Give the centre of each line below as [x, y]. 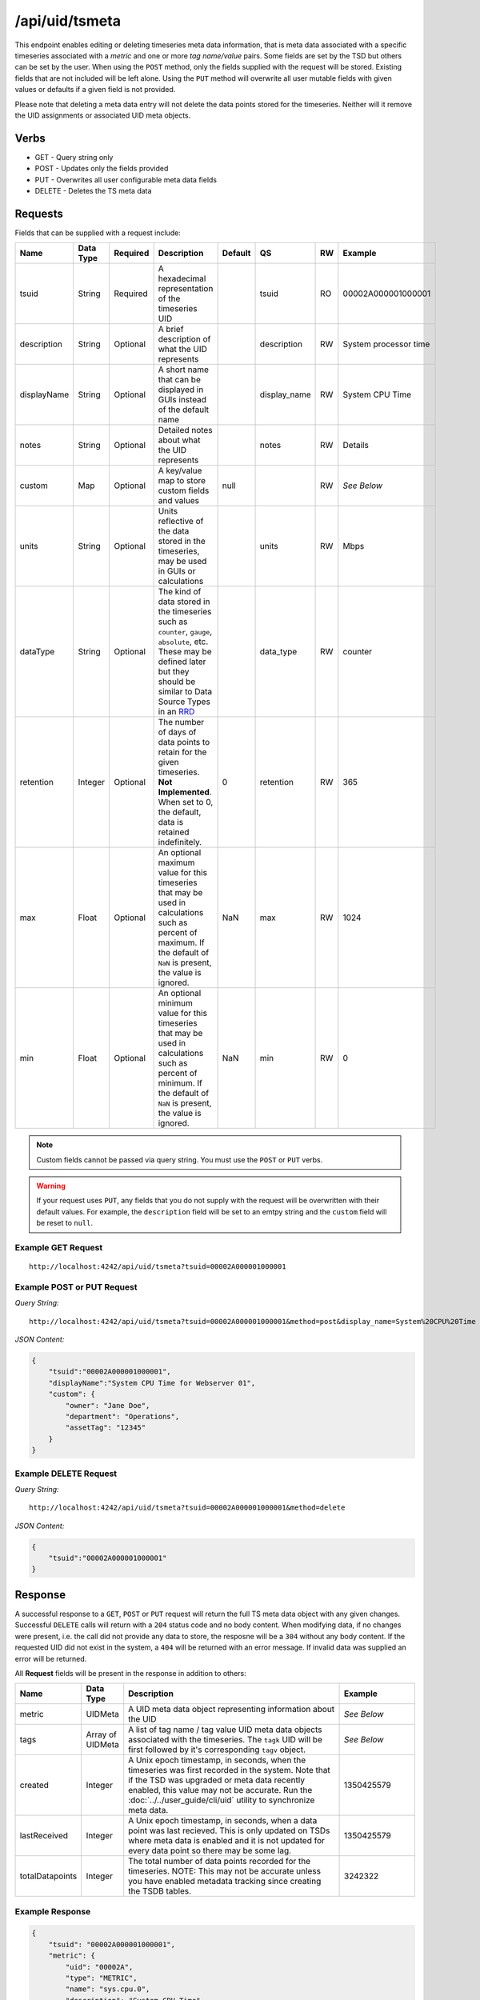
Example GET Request [59, 1247]
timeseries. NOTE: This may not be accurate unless [225, 1871]
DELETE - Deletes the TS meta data [93, 190]
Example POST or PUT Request [76, 1286]
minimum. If [180, 1083]
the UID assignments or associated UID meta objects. [103, 115]
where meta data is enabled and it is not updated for [227, 1841]
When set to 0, [186, 802]
